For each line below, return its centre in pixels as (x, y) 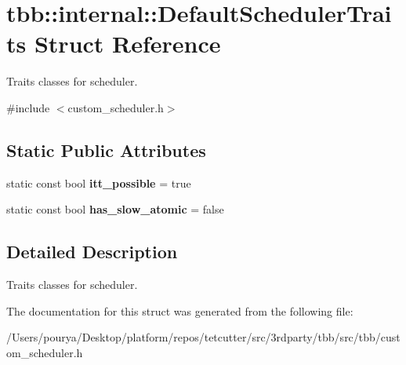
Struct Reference (127, 44)
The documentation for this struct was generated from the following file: (180, 310)
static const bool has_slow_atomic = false (115, 209)
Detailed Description (92, 252)
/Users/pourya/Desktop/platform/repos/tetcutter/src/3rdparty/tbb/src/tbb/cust (203, 337)
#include (28, 107)
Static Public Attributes (106, 150)
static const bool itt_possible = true (99, 182)
